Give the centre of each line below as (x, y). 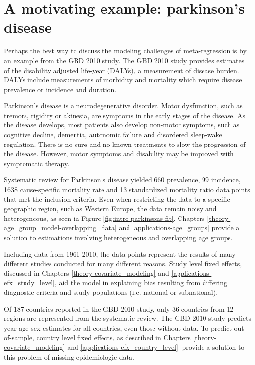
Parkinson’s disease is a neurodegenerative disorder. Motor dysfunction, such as (123, 106)
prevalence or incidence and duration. (60, 89)
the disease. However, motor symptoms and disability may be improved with (119, 154)
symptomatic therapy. (37, 163)
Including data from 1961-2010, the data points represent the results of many (120, 254)
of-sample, (19, 337)
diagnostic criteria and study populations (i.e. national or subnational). (111, 292)
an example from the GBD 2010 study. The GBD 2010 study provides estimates (124, 60)
